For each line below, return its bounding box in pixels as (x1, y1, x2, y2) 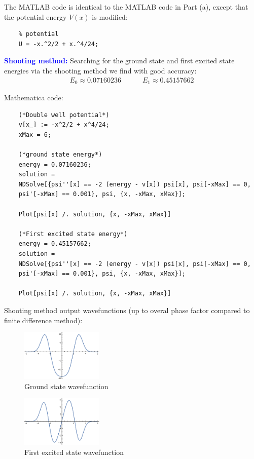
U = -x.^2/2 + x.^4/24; (18, 40, 99, 48)
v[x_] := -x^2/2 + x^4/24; (18, 121, 110, 129)
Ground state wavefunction (24, 380, 108, 391)
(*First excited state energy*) (18, 230, 128, 238)
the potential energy (4, 11, 67, 22)
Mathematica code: (4, 92, 63, 103)
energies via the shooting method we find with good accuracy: (4, 65, 197, 75)
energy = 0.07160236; (18, 161, 91, 168)
